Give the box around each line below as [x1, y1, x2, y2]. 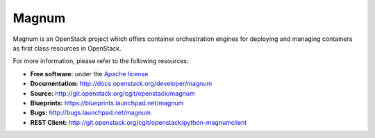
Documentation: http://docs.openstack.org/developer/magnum [30, 80, 212, 88]
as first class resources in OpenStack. [12, 44, 122, 52]
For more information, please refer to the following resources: [12, 57, 189, 65]
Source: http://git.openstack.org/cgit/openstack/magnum [30, 89, 195, 97]
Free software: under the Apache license [30, 69, 149, 78]
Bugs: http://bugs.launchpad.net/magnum [30, 108, 151, 117]
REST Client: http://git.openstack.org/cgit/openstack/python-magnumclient [30, 118, 247, 126]
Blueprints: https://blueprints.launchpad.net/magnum [30, 98, 184, 107]
